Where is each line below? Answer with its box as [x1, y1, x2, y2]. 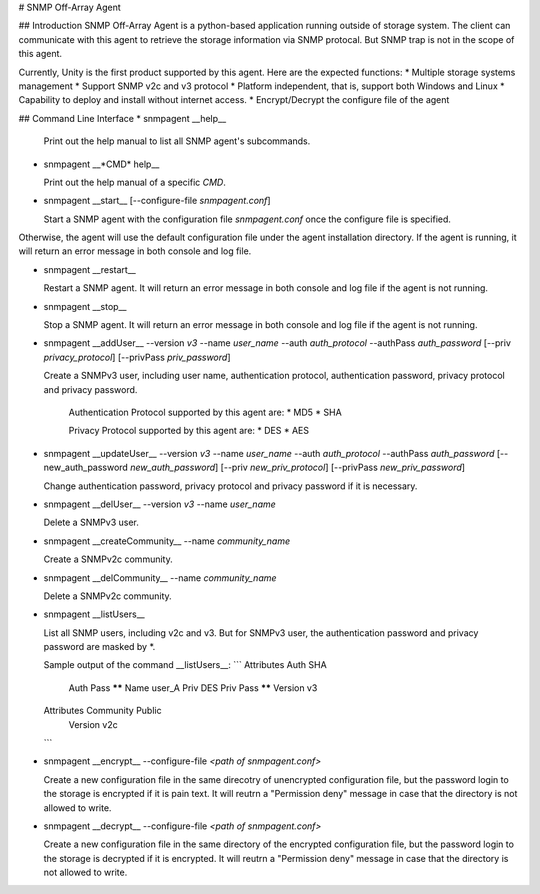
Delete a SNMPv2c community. [43, 590, 172, 602]
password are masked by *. [43, 641, 156, 653]
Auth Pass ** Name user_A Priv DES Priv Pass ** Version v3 [68, 681, 318, 694]
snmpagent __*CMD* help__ [43, 158, 160, 170]
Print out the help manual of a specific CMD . [43, 176, 227, 188]
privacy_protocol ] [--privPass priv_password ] [43, 351, 231, 363]
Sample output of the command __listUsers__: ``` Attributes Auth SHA [43, 659, 327, 671]
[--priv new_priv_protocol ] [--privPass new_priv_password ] [220, 461, 465, 474]
